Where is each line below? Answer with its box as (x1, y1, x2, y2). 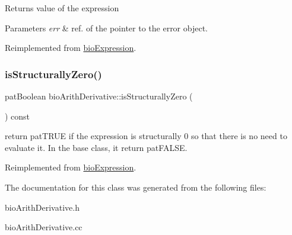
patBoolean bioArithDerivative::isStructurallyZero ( (5, 90, 193, 102)
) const (5, 110, 30, 122)
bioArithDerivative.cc (5, 221, 82, 233)
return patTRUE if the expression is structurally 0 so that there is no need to (5, 130, 287, 142)
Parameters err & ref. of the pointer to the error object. (5, 21, 208, 34)
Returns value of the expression (5, 2, 119, 14)
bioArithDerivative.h (5, 201, 80, 213)
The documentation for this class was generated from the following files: (5, 181, 266, 193)
